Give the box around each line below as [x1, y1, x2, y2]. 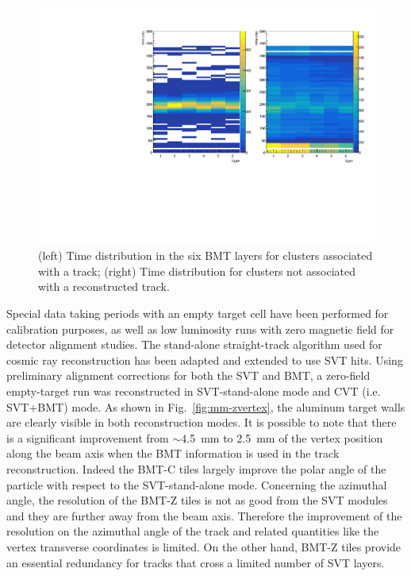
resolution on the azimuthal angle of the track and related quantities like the [6, 523, 379, 539]
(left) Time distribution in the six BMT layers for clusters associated [38, 247, 373, 264]
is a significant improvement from [6, 429, 169, 446]
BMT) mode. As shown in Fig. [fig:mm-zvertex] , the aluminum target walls [37, 398, 405, 415]
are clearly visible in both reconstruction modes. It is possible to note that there [6, 414, 397, 431]
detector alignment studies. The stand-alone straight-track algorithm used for [6, 336, 382, 353]
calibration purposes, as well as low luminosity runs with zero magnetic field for [6, 320, 394, 337]
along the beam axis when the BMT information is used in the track [6, 445, 340, 462]
